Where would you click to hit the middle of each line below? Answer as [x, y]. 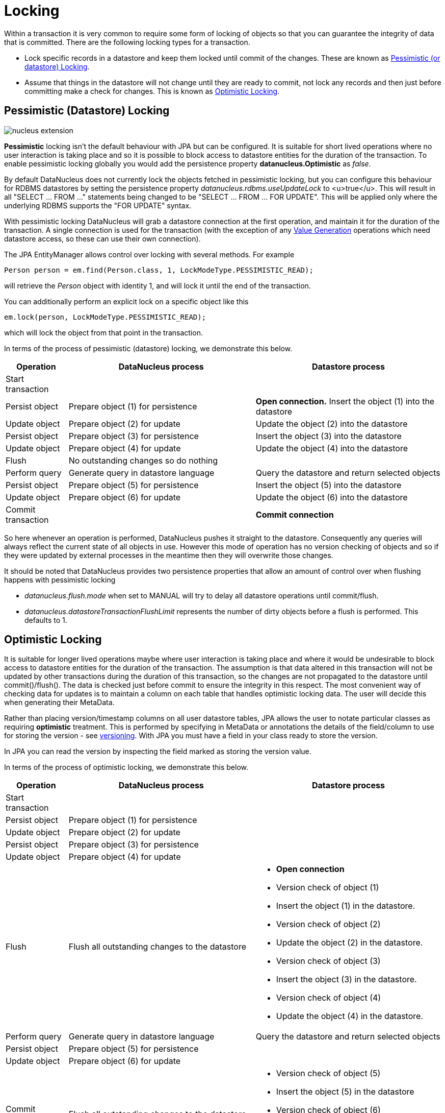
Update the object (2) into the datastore [332, 424]
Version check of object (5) [328, 1073]
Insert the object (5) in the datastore [345, 1092]
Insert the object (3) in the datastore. [346, 979]
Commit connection [295, 514]
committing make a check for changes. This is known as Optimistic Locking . [152, 91]
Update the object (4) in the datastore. [349, 1016]
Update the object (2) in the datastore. [349, 943]
